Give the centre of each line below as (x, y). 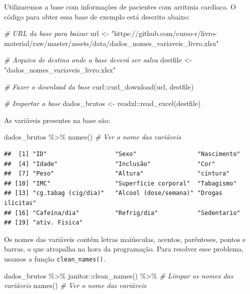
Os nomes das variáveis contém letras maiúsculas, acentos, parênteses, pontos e (125, 239)
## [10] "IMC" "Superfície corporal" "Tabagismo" (120, 183)
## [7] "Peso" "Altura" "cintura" (117, 174)
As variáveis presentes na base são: (57, 120)
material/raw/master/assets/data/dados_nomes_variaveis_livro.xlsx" (111, 43)
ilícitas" (20, 203)
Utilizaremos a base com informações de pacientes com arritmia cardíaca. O (120, 6)
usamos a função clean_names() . (55, 258)
